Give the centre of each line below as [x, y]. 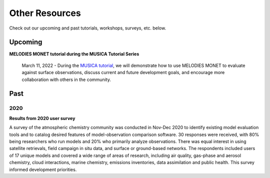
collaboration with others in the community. [66, 79]
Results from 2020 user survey [42, 118]
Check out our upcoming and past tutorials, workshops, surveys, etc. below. [88, 28]
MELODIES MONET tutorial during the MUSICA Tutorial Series [74, 54]
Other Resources [45, 13]
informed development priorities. [43, 169]
